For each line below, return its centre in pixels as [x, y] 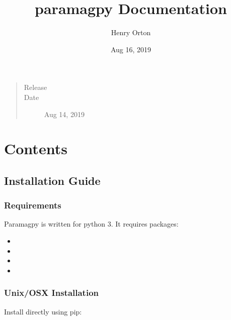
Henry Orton [131, 32]
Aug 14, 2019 [64, 114]
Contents [36, 148]
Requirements [33, 205]
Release [35, 87]
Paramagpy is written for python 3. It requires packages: [91, 224]
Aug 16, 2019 [131, 49]
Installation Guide [52, 180]
